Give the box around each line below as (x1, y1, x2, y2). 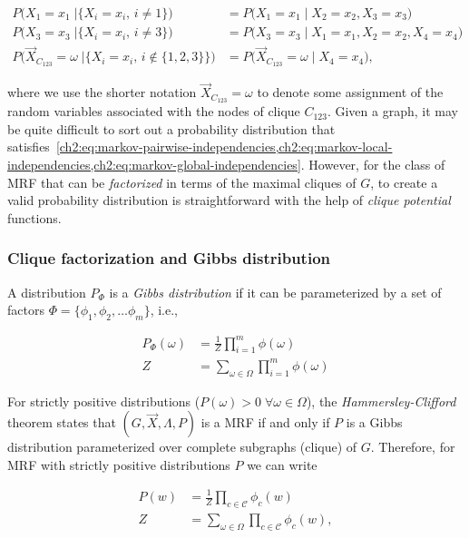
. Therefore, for (370, 437, 455, 456)
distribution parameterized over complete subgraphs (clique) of (7, 437, 357, 456)
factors (7, 300, 44, 319)
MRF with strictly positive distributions (7, 455, 230, 474)
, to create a (370, 172, 438, 191)
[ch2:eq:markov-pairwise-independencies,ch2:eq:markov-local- (55, 137, 393, 156)
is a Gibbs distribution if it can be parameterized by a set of (109, 282, 442, 301)
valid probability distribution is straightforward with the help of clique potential (7, 191, 451, 210)
